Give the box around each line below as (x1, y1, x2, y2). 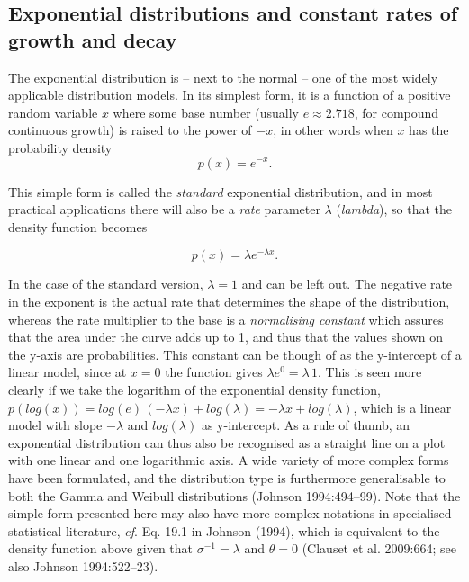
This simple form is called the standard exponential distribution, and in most (8, 182, 433, 201)
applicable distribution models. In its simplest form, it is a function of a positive (8, 85, 451, 104)
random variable (8, 103, 98, 121)
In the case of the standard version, (8, 274, 203, 293)
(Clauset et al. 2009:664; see (302, 539, 456, 558)
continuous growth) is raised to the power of (8, 121, 252, 139)
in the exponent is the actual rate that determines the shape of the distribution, (8, 292, 450, 311)
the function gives (165, 363, 263, 381)
